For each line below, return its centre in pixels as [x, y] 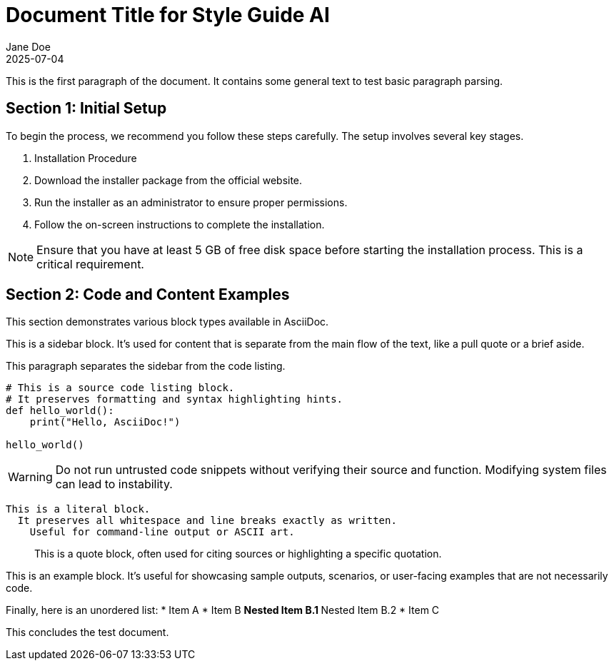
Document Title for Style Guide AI [168, 15]
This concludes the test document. [87, 632]
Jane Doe [28, 46]
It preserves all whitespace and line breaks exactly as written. [207, 521]
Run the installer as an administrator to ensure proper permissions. [191, 202]
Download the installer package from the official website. [168, 180]
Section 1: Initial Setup [86, 109]
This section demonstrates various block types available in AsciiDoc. [167, 322]
